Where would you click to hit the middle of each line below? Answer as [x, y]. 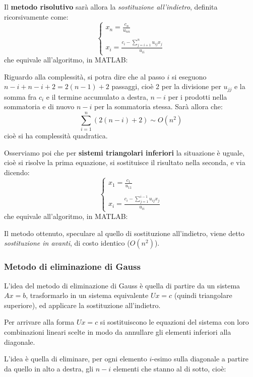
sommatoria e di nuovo [39, 106]
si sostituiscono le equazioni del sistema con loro [174, 322]
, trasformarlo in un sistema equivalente [87, 295]
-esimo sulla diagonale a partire [200, 359]
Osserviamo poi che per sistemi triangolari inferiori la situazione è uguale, [124, 152]
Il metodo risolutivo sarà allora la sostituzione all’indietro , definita [111, 7]
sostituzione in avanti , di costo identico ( [67, 243]
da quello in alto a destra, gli [49, 368]
